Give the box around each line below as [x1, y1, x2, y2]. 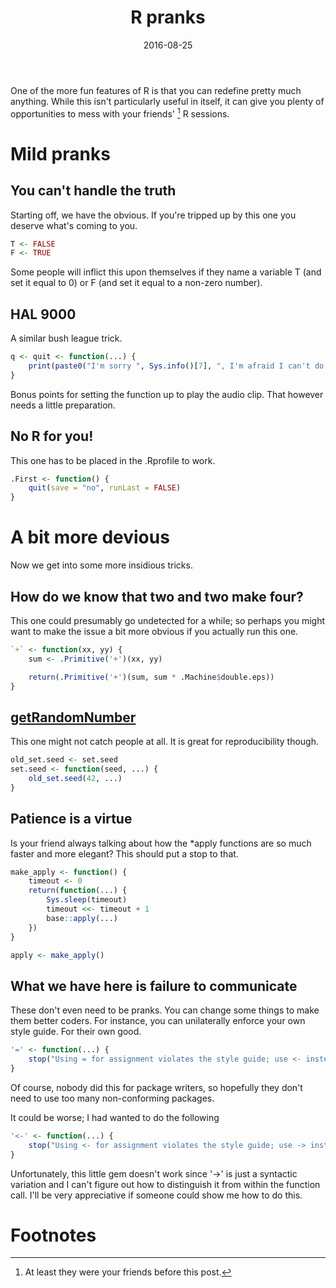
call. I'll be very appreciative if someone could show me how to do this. [10, 1189, 303, 1201]
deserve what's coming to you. [10, 219, 138, 231]
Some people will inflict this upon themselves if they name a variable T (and [10, 266, 322, 278]
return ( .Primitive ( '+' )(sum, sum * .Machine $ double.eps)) [28, 672, 275, 682]
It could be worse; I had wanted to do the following [10, 1111, 220, 1123]
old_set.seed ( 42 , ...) [28, 774, 123, 784]
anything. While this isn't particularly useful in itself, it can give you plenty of [10, 95, 325, 107]
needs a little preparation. [10, 399, 116, 411]
